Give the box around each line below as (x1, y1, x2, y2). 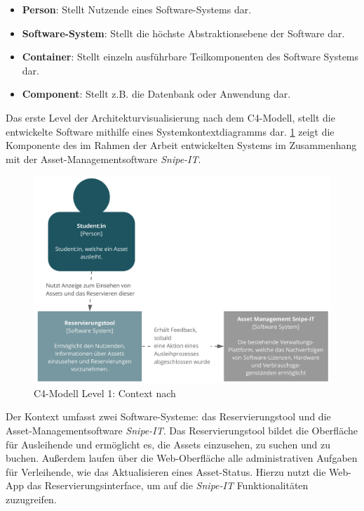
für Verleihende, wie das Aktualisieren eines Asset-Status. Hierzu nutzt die (6, 464, 326, 479)
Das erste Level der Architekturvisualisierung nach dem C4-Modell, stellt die (6, 110, 335, 124)
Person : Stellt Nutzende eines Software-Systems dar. (22, 2, 252, 16)
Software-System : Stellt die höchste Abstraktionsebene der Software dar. (22, 25, 345, 40)
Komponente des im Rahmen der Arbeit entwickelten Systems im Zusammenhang (6, 138, 357, 153)
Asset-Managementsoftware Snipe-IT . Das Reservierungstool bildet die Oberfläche (6, 422, 358, 437)
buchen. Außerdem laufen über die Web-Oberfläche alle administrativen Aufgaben (6, 451, 358, 465)
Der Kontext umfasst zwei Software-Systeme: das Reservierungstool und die (6, 409, 331, 424)
